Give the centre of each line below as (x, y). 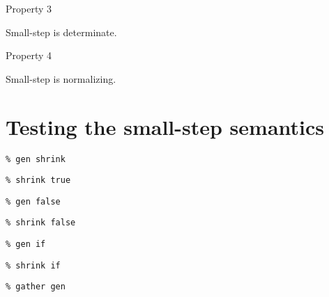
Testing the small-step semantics (165, 126)
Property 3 (29, 8)
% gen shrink (36, 159)
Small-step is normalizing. (61, 78)
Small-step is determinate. (61, 32)
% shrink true (38, 180)
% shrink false (41, 223)
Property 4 (29, 55)
